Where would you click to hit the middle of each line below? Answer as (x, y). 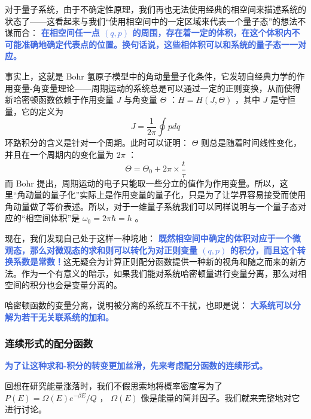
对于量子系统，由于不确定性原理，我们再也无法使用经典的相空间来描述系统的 (155, 9)
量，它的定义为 (34, 111)
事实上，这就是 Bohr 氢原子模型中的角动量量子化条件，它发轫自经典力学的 (151, 76)
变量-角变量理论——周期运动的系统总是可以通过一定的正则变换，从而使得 (157, 88)
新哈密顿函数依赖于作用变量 (59, 100)
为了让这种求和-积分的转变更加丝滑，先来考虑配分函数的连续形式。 (136, 366)
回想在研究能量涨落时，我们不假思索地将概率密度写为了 (114, 385)
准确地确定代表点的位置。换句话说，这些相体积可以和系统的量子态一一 (159, 44)
